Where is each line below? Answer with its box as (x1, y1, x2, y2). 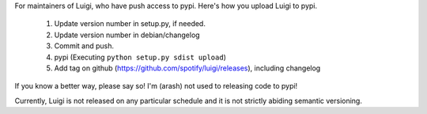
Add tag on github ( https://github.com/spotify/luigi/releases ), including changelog (54, 63, 321, 73)
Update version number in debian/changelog (54, 30, 201, 40)
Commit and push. (54, 41, 115, 51)
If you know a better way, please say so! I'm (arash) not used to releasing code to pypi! (14, 82, 298, 91)
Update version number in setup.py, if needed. (54, 19, 206, 28)
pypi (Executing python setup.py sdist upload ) (54, 52, 227, 62)
